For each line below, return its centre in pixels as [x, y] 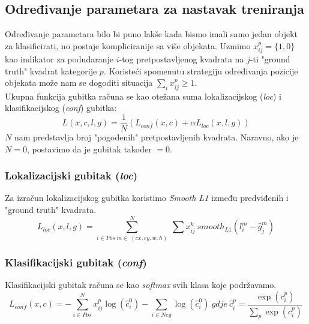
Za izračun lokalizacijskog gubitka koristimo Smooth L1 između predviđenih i [147, 198]
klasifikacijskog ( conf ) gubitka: [61, 108]
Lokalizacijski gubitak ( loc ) [71, 175]
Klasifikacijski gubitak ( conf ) [76, 262]
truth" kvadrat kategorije [51, 70]
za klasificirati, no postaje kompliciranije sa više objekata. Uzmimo [128, 45]
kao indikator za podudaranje [59, 59]
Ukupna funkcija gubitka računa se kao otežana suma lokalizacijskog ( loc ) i [143, 96]
